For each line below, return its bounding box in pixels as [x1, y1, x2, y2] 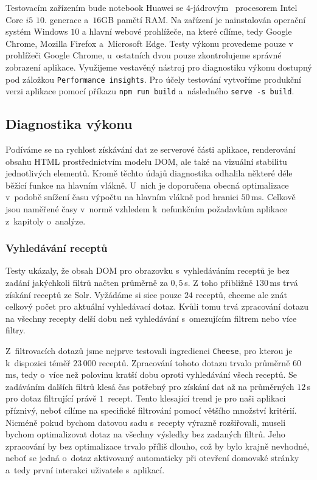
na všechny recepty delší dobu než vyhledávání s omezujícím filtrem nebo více [5, 311, 297, 324]
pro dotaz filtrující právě [5, 392, 97, 405]
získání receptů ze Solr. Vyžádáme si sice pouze [5, 288, 182, 301]
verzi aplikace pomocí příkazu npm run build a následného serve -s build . [5, 85, 294, 97]
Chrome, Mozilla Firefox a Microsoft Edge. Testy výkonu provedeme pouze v [5, 37, 293, 49]
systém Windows [5, 25, 68, 38]
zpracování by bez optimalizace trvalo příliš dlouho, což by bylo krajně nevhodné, [5, 439, 310, 452]
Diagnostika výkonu [5, 114, 133, 133]
